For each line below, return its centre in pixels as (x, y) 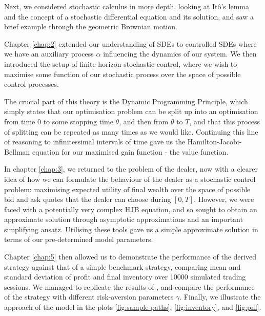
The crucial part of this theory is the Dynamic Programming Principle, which (126, 101)
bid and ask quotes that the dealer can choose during (88, 199)
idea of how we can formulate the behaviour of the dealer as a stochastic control (130, 179)
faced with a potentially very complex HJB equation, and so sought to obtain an (131, 209)
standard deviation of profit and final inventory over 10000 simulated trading (125, 277)
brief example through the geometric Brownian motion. (91, 26)
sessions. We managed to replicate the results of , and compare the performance (129, 286)
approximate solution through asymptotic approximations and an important (124, 219)
